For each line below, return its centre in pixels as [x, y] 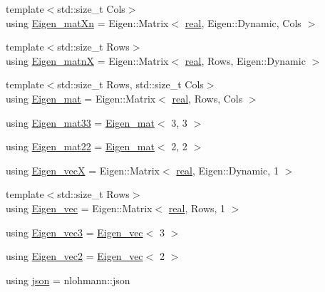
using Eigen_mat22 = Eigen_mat [80, 146]
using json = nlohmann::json [68, 280]
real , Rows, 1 [197, 208]
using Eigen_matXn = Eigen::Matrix [87, 22]
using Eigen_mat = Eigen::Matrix [81, 98]
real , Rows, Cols [207, 98]
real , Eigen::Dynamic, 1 [227, 170]
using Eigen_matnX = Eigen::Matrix [87, 60]
